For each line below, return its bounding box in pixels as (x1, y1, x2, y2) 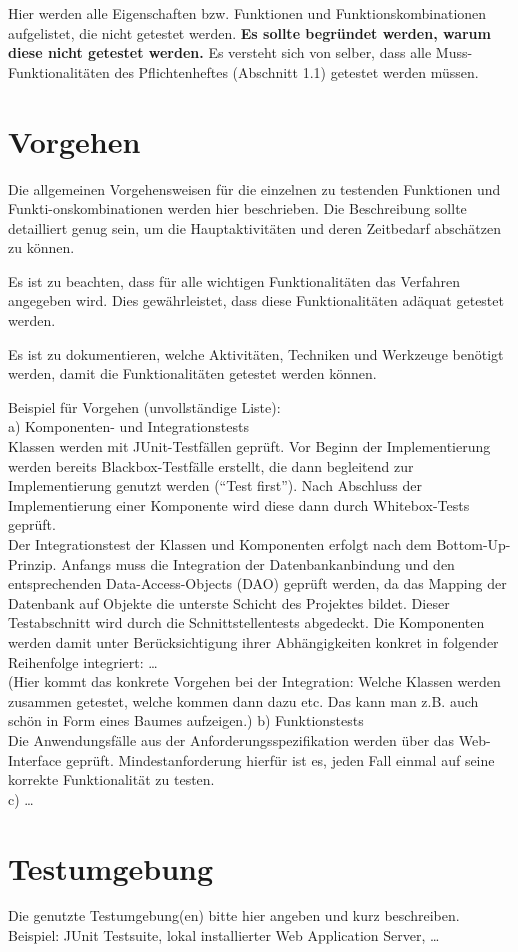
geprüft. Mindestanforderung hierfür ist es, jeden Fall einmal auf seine (65, 749, 495, 770)
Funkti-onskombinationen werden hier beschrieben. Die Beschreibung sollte (8, 198, 467, 219)
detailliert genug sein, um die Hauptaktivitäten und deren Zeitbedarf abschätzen (8, 217, 502, 238)
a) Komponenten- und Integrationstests (8, 416, 249, 437)
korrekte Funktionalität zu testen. (8, 769, 215, 790)
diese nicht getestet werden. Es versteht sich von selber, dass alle (8, 42, 432, 63)
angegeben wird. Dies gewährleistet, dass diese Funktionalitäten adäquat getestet (8, 290, 504, 311)
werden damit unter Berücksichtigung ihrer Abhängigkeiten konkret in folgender (8, 631, 499, 652)
